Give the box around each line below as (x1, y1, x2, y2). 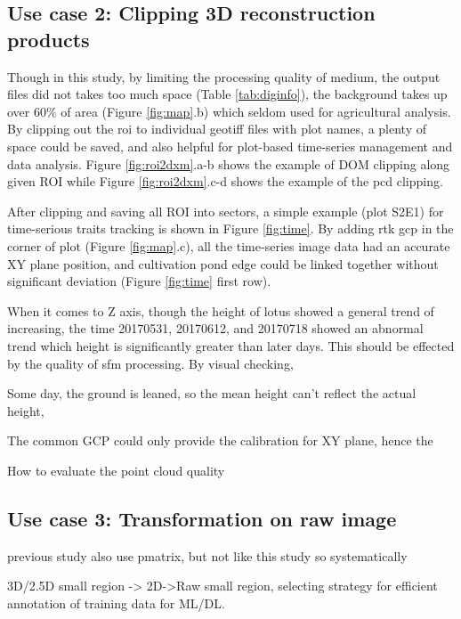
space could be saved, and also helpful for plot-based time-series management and (7, 136, 453, 155)
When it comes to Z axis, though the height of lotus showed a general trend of (7, 301, 434, 320)
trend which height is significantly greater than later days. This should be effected (7, 336, 455, 354)
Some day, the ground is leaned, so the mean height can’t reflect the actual (7, 384, 417, 403)
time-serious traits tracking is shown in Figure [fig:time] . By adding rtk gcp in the (7, 219, 454, 238)
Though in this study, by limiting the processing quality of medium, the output (7, 67, 441, 86)
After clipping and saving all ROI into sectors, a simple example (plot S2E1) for (7, 201, 444, 220)
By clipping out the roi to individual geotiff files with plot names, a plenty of (7, 119, 426, 138)
